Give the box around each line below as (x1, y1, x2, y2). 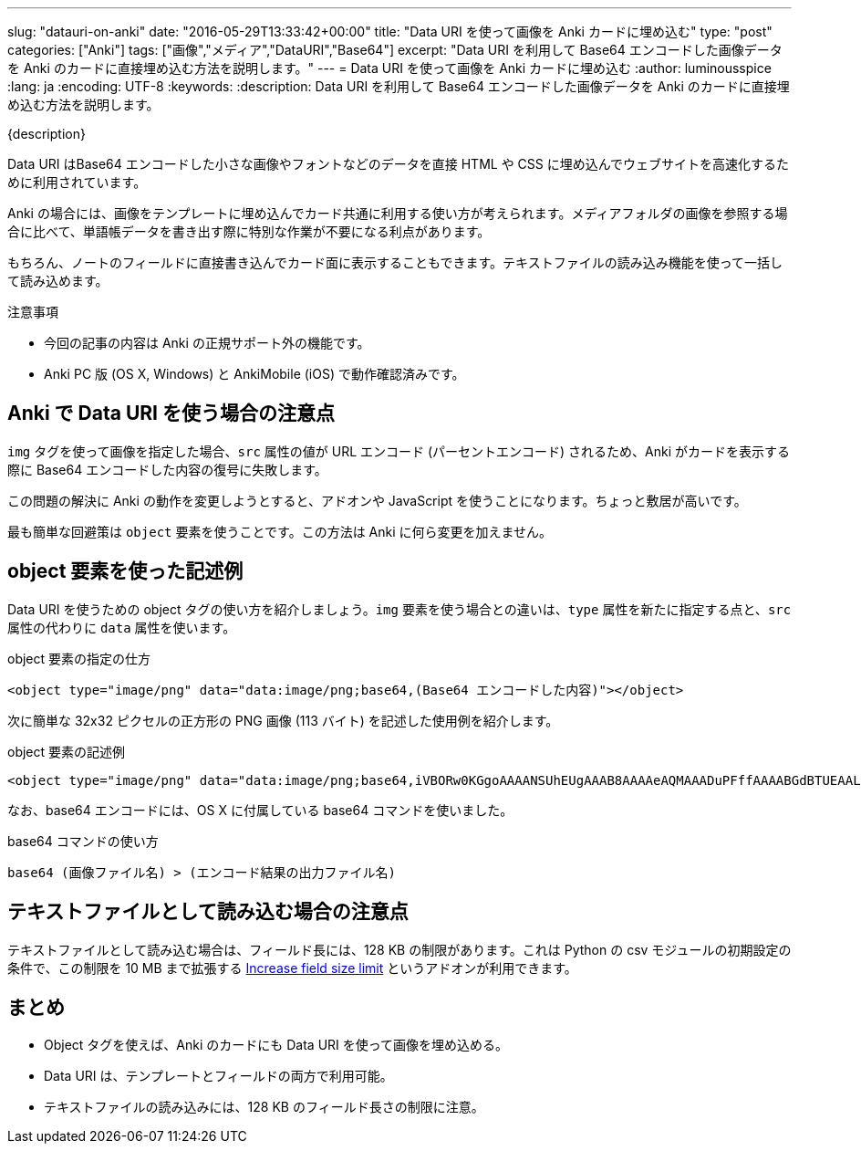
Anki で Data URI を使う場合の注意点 (7, 402, 335, 425)
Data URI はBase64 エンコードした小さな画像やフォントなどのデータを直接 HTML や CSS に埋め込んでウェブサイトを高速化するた (7, 156, 790, 172)
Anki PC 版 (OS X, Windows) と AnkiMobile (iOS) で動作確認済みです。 (44, 366, 465, 382)
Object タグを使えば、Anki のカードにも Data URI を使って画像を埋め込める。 (44, 1037, 509, 1053)
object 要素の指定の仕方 (7, 650, 151, 666)
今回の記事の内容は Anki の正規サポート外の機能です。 (44, 335, 370, 351)
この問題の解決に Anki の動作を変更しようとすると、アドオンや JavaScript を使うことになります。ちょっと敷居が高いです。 (7, 492, 747, 508)
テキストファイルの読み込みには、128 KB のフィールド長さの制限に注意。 (44, 1099, 484, 1115)
